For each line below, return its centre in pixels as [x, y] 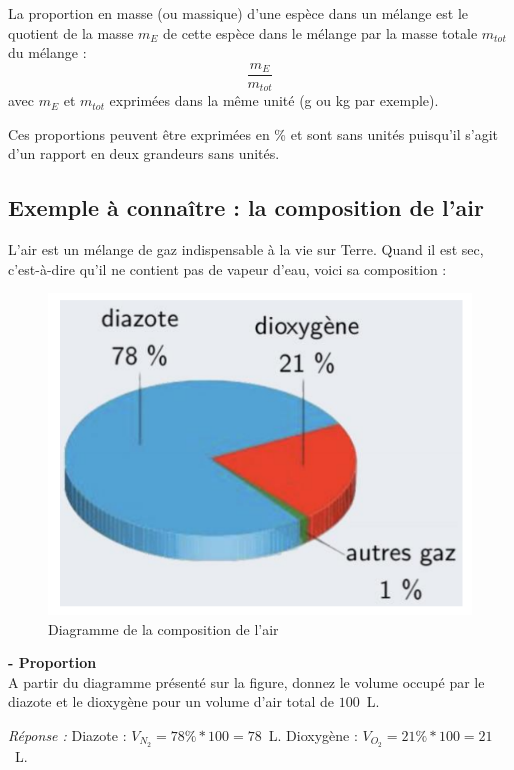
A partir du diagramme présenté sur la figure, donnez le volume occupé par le [246, 681]
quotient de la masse [71, 32]
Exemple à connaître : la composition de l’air [246, 207]
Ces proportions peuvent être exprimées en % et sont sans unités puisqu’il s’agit [253, 133]
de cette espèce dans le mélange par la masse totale [320, 32]
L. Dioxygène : [313, 735]
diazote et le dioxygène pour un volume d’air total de [171, 701]
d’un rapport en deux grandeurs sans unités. [144, 153]
